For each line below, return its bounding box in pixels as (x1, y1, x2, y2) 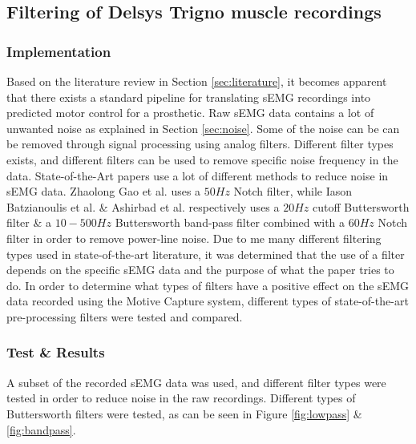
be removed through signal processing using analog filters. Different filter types (6, 135, 394, 152)
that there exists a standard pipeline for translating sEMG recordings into (6, 88, 371, 105)
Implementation (6, 41, 111, 61)
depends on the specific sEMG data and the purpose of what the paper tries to (6, 261, 394, 278)
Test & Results (6, 342, 105, 362)
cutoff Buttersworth (313, 198, 410, 215)
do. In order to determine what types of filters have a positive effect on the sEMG (6, 276, 409, 293)
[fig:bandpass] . (6, 421, 76, 438)
